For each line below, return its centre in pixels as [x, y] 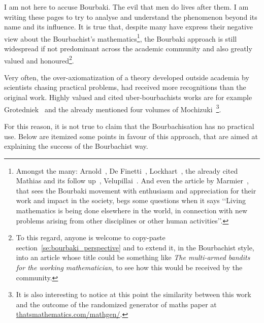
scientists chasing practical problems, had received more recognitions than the [125, 87]
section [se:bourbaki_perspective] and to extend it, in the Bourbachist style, [135, 247]
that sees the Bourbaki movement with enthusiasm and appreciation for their [136, 190]
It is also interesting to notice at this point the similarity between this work [134, 294]
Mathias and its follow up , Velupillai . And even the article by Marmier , [132, 181]
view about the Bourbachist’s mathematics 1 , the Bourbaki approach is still [121, 38]
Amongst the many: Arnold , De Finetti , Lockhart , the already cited [127, 170]
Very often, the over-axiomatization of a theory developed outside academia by [127, 77]
